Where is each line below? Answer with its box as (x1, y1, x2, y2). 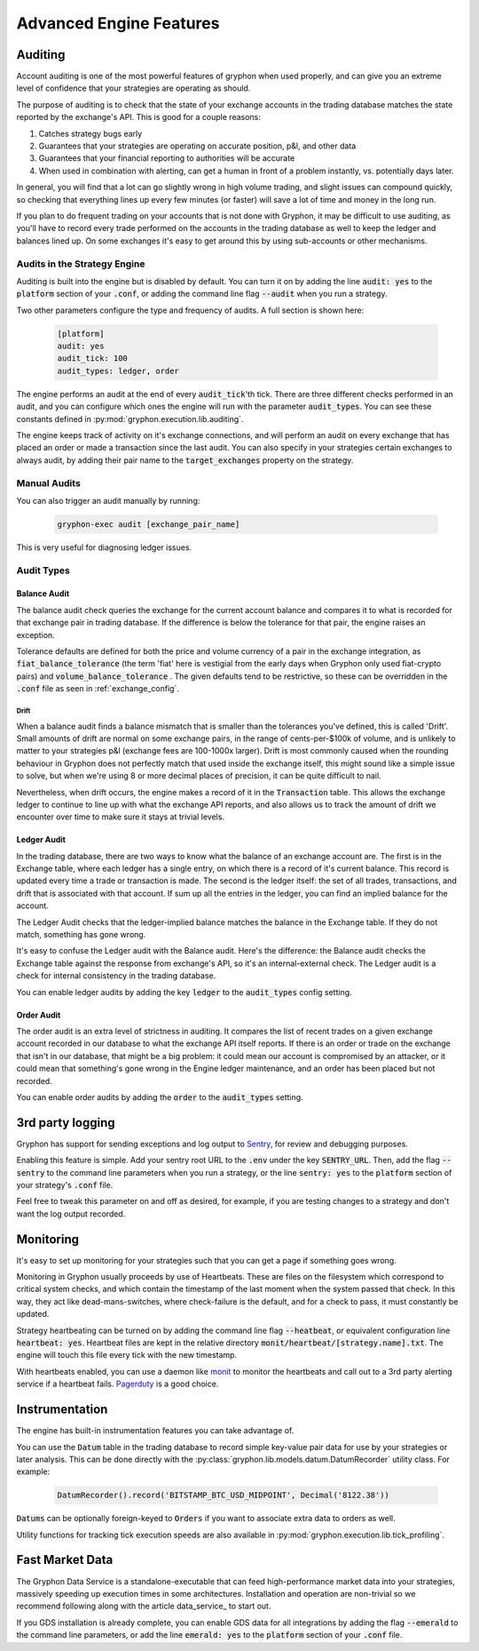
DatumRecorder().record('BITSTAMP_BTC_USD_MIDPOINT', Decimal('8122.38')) (57, 1490, 390, 1501)
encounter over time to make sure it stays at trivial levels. (16, 811, 225, 822)
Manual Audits (16, 476, 82, 489)
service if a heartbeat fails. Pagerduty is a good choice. (16, 1378, 219, 1390)
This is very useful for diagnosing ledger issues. (16, 542, 192, 553)
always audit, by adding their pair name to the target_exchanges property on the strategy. (16, 454, 354, 466)
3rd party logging (16, 1115, 115, 1130)
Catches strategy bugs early (38, 128, 143, 139)
